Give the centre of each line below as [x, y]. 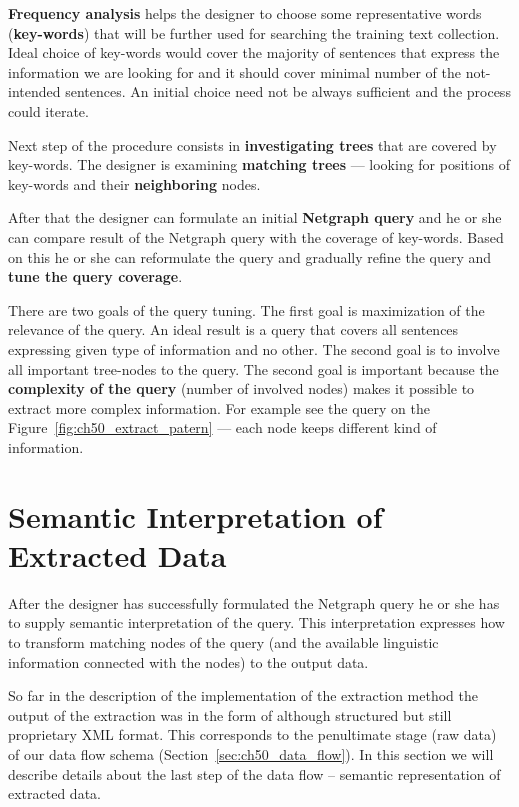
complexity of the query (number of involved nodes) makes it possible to [241, 388]
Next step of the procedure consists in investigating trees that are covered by [252, 144]
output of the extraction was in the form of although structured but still [230, 714]
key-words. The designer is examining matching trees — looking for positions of [259, 164]
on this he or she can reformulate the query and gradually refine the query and [250, 256]
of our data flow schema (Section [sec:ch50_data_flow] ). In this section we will [251, 753]
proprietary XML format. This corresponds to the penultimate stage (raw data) [252, 734]
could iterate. [48, 110]
